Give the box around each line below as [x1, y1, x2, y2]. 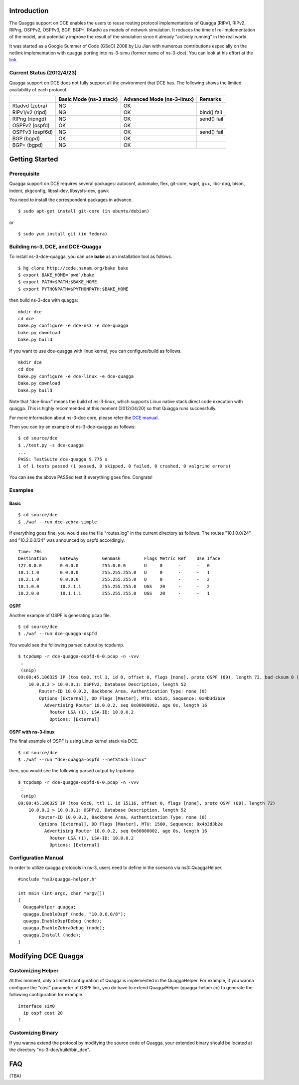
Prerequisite [9, 170, 40, 177]
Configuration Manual [9, 854, 64, 861]
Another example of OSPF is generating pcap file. [9, 612, 111, 618]
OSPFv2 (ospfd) [12, 122, 50, 129]
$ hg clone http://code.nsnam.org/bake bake [18, 265, 129, 271]
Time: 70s [18, 549, 42, 554]
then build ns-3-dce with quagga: [9, 297, 78, 303]
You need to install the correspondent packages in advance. [9, 197, 133, 203]
